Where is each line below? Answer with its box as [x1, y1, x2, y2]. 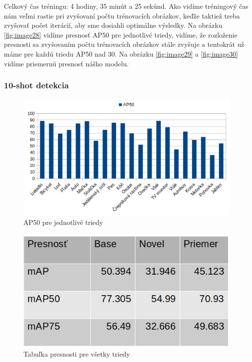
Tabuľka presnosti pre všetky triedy [23, 349, 130, 359]
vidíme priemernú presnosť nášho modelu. [4, 58, 129, 68]
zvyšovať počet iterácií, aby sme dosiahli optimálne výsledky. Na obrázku [4, 20, 222, 30]
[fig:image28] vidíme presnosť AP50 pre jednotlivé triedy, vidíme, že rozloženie [4, 29, 237, 40]
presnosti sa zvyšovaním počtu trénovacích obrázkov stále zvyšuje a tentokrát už [4, 39, 244, 49]
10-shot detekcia [4, 79, 69, 91]
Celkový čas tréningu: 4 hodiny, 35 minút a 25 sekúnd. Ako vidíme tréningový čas [4, 1, 249, 11]
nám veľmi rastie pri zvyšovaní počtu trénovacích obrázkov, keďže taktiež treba [4, 10, 240, 20]
